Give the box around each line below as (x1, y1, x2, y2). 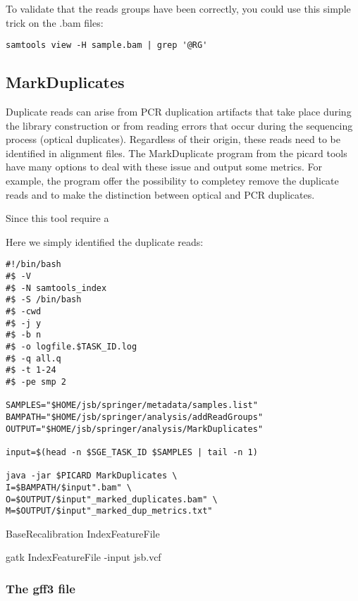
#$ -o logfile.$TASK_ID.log (6, 341, 137, 352)
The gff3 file (6, 579, 75, 597)
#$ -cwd (6, 306, 42, 317)
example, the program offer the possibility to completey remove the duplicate (6, 173, 339, 188)
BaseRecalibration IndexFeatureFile (6, 526, 160, 540)
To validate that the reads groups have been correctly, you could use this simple (6, 1, 351, 16)
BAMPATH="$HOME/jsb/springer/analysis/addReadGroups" (6, 411, 264, 422)
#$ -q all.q (6, 353, 61, 364)
